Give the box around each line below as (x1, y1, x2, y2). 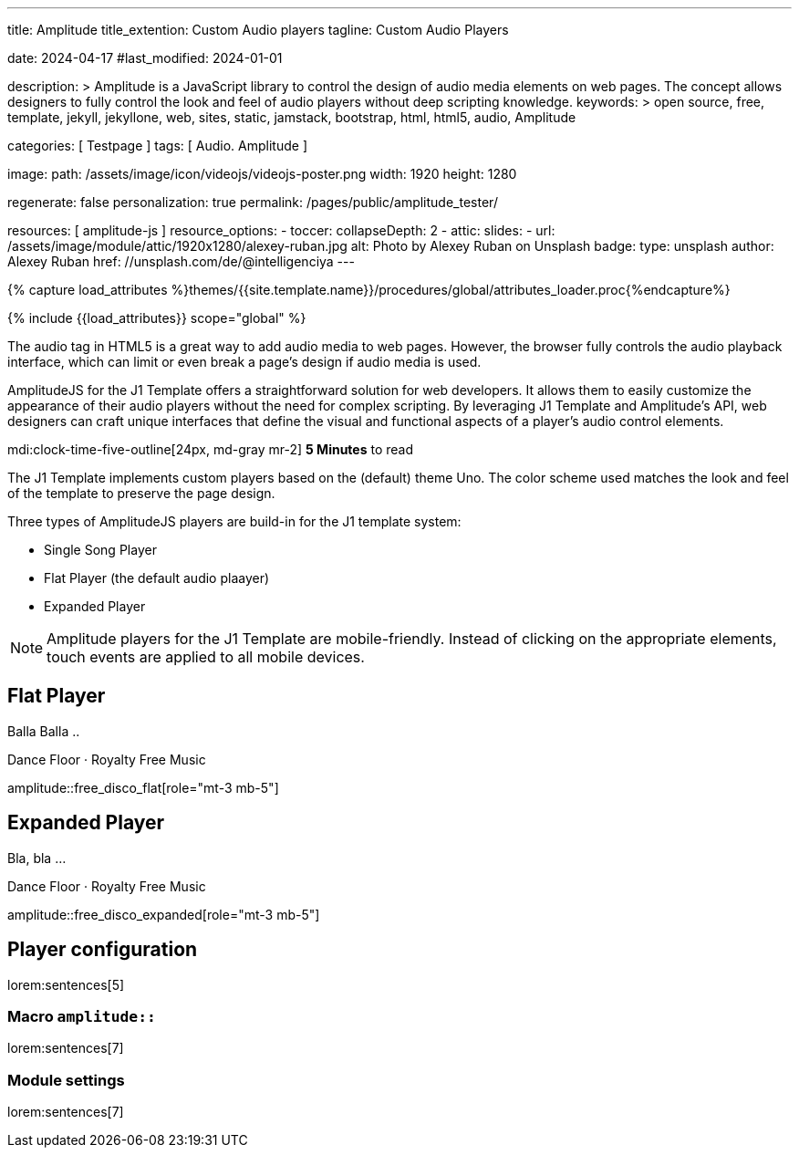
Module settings (7, 1070, 125, 1089)
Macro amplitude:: (7, 1006, 156, 1025)
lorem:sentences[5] (7, 976, 125, 993)
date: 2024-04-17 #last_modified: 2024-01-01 (7, 50, 283, 66)
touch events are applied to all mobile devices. (47, 648, 365, 666)
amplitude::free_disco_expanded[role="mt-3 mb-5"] (7, 906, 320, 922)
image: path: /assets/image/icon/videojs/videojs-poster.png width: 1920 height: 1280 (7, 166, 517, 182)
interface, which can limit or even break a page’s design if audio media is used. (7, 354, 482, 369)
